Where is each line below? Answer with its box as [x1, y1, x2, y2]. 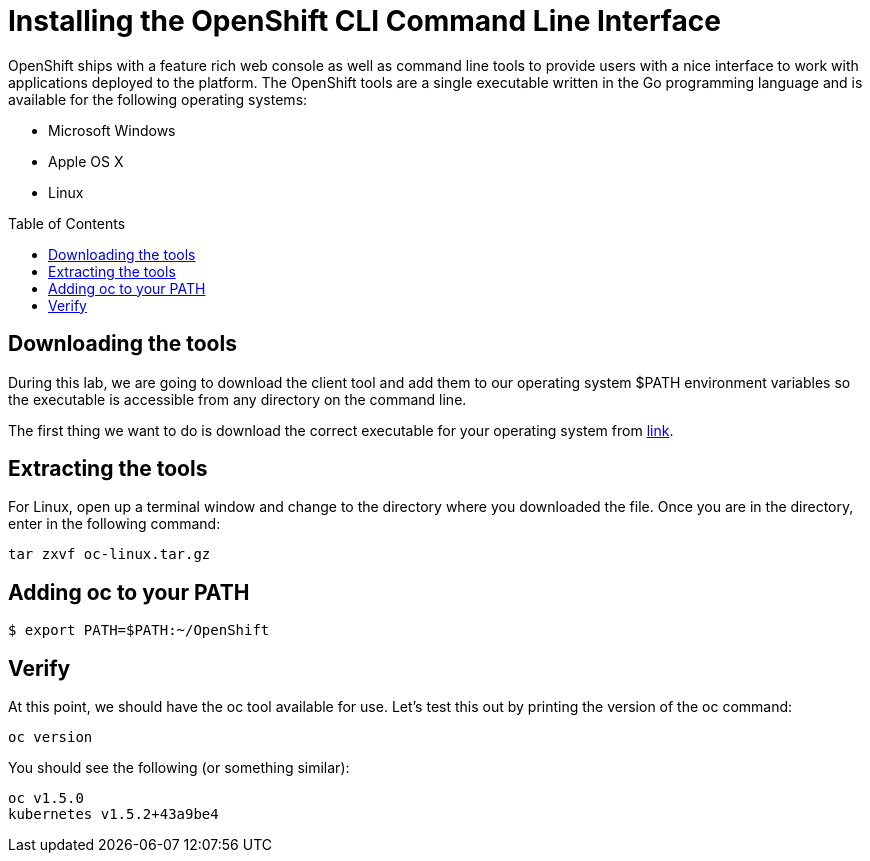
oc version [8, 729, 93, 746]
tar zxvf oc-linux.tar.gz [8, 546, 211, 563]
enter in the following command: [8, 515, 221, 533]
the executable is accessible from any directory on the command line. [8, 390, 467, 408]
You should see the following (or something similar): [8, 759, 350, 777]
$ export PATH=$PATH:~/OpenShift [8, 622, 270, 639]
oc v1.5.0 [8, 790, 84, 807]
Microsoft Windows [48, 121, 176, 139]
